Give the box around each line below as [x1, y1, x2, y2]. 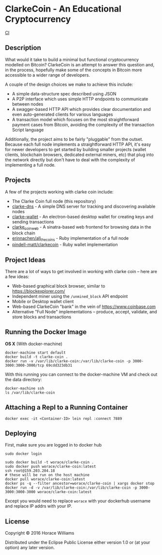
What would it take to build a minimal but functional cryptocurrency [5, 57, 139, 62]
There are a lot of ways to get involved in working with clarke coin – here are [5, 268, 157, 274]
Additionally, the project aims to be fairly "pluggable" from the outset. [5, 136, 144, 142]
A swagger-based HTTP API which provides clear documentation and [12, 106, 151, 112]
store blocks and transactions [12, 314, 72, 320]
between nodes [12, 101, 44, 107]
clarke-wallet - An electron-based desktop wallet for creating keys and [12, 214, 154, 219]
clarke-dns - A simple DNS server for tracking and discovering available [12, 203, 156, 209]
